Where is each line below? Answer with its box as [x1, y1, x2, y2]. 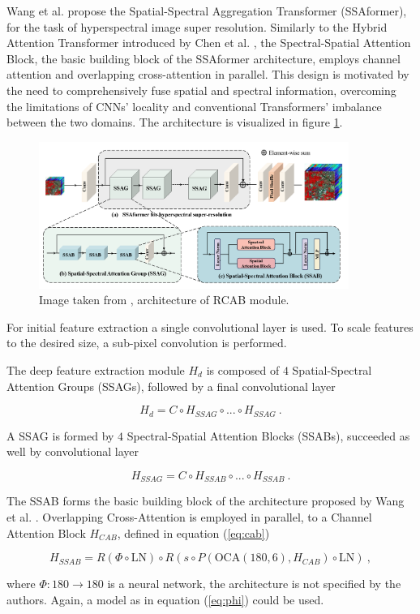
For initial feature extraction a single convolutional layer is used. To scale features [6, 318, 414, 335]
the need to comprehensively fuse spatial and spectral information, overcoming [6, 81, 396, 98]
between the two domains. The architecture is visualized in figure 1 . [6, 114, 343, 131]
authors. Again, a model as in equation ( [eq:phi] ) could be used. [6, 590, 324, 608]
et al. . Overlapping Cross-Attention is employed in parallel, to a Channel [6, 508, 372, 525]
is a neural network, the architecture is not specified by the [107, 575, 401, 592]
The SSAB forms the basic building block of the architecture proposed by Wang [6, 492, 405, 509]
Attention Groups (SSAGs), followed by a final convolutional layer [6, 377, 336, 394]
